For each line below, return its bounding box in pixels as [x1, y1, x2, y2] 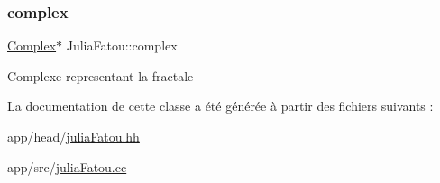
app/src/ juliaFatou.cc [7, 157, 127, 176]
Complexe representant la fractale [7, 66, 194, 85]
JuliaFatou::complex [66, 36, 178, 55]
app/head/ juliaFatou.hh [7, 127, 140, 145]
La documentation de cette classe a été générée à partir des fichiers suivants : [7, 96, 434, 115]
